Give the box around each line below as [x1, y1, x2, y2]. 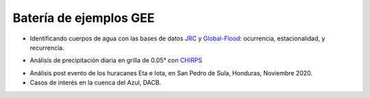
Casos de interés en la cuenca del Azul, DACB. [29, 79, 162, 87]
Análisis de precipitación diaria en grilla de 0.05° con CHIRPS [29, 56, 202, 64]
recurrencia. [29, 43, 64, 51]
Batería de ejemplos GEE [12, 10, 155, 25]
